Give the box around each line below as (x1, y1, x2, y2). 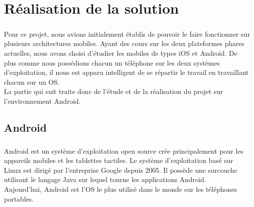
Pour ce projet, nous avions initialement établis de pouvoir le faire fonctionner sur (4, 28, 251, 39)
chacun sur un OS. (4, 76, 60, 87)
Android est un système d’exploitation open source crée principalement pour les (4, 145, 244, 156)
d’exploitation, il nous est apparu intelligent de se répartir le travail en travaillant (4, 67, 249, 77)
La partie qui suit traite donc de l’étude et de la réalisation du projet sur (4, 86, 223, 96)
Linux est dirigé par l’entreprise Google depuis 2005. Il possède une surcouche (4, 164, 237, 175)
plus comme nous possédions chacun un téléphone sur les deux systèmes (4, 57, 220, 68)
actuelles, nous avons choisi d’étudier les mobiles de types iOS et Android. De (4, 47, 237, 58)
